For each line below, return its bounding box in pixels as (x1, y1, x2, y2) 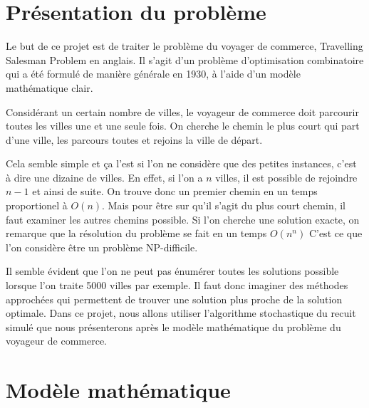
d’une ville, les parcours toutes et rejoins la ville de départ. (6, 132, 263, 147)
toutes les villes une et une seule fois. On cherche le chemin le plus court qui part (6, 118, 360, 133)
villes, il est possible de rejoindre (215, 169, 358, 184)
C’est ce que (308, 226, 363, 241)
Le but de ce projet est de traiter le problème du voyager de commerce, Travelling (6, 38, 363, 53)
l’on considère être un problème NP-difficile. (6, 239, 198, 254)
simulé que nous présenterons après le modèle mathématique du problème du (6, 319, 341, 334)
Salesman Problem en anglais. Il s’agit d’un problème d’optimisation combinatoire (6, 52, 364, 67)
